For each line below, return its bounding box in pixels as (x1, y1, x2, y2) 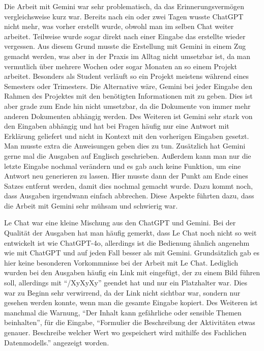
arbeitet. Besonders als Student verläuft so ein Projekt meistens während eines (4, 71, 249, 81)
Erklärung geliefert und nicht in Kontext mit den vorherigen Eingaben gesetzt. (4, 130, 249, 141)
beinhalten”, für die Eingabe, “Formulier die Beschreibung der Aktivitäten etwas (4, 317, 255, 328)
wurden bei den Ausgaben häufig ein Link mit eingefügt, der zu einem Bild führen (4, 267, 260, 278)
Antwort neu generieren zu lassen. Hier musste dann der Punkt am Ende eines (4, 170, 248, 181)
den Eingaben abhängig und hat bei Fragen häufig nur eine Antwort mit (4, 121, 229, 131)
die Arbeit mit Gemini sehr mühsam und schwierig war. (4, 200, 178, 211)
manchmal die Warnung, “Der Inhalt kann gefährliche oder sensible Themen (4, 307, 242, 317)
